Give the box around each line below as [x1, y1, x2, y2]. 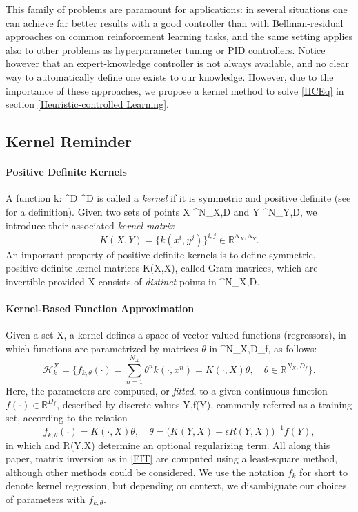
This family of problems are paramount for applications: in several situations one [6, 2, 348, 16]
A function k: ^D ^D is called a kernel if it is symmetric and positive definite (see [6, 191, 351, 205]
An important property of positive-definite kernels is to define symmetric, [6, 247, 316, 261]
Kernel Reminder [6, 131, 132, 152]
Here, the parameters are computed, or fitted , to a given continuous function [6, 383, 328, 397]
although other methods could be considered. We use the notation [6, 464, 284, 479]
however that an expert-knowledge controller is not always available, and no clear [6, 56, 350, 70]
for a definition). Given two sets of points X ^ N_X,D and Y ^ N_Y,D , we [6, 204, 317, 218]
